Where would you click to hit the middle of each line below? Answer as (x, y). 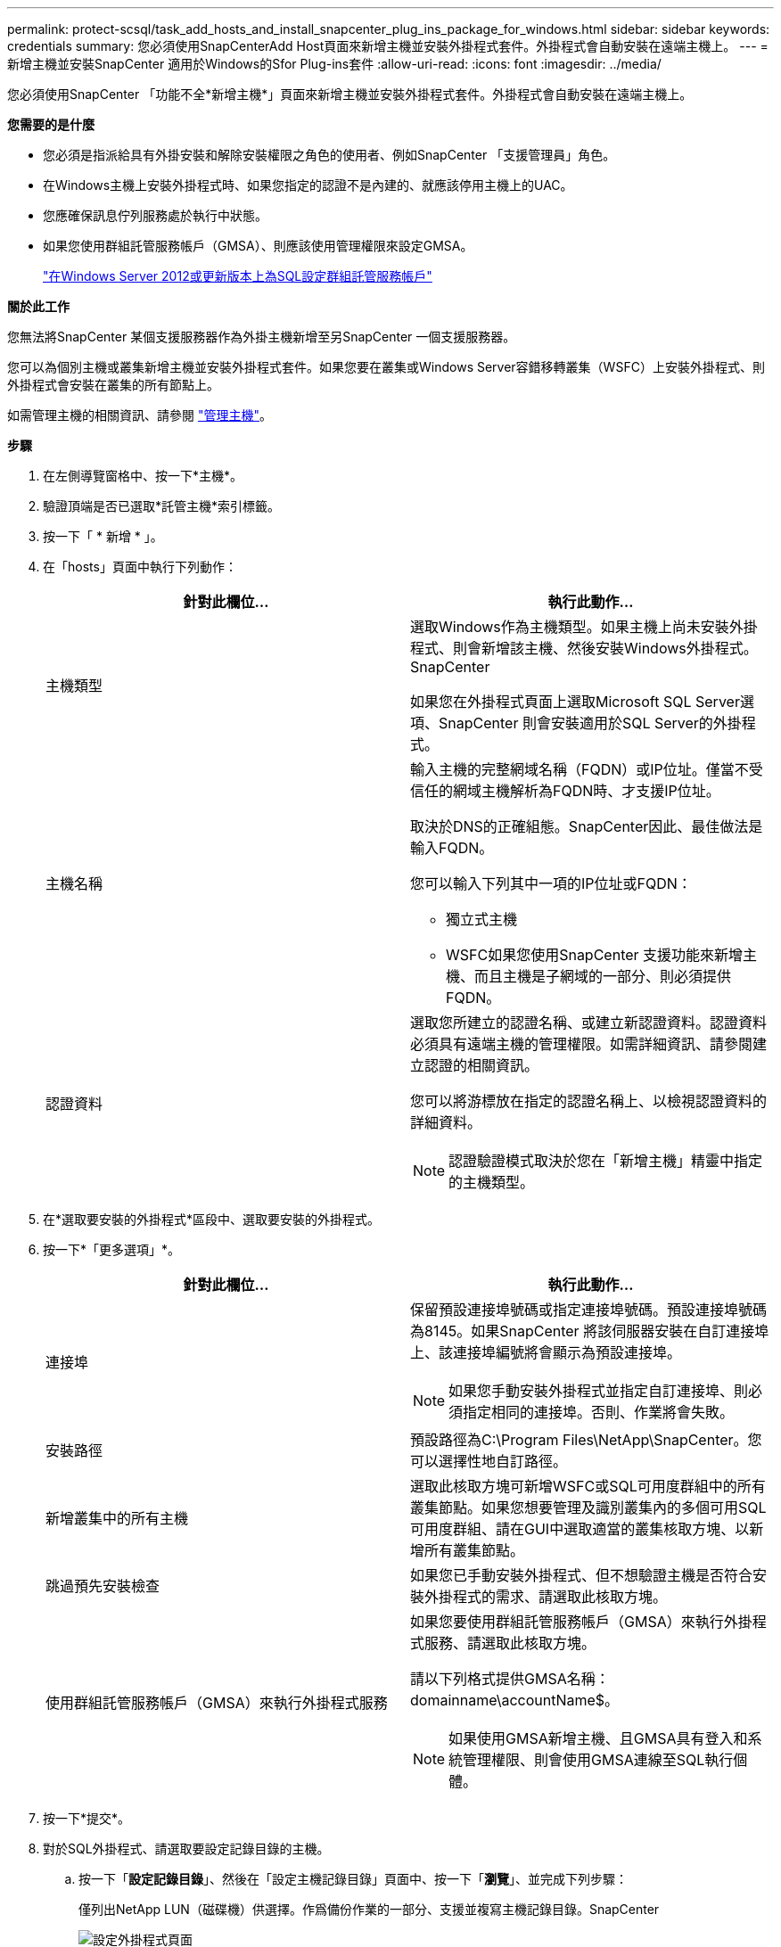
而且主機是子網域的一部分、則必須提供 (603, 976)
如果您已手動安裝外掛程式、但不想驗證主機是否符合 (582, 1575)
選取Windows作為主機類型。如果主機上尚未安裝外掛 (584, 627)
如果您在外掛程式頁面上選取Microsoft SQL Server (575, 702)
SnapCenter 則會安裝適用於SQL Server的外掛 (590, 723)
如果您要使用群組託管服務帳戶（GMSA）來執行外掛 (581, 1622)
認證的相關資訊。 (482, 1065)
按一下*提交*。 (87, 1818)
